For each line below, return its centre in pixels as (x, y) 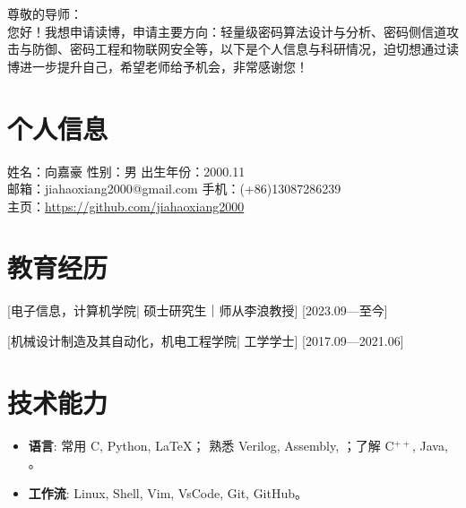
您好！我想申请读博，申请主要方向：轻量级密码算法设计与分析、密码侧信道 (227, 31)
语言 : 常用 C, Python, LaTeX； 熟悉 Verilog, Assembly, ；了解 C (211, 445)
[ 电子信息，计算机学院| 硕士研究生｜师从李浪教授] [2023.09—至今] (198, 310)
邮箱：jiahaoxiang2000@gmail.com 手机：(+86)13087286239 (174, 189)
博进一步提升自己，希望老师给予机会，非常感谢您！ (158, 66)
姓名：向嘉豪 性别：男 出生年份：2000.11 (126, 171)
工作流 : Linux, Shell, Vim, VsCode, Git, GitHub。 (168, 492)
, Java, (430, 445)
